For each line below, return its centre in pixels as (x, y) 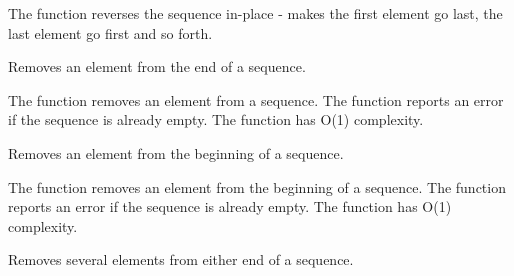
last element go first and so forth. (110, 32)
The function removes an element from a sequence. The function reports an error (256, 99)
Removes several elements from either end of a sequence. (181, 259)
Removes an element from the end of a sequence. (157, 66)
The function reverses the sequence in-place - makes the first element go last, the (255, 13)
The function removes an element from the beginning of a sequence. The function (257, 186)
